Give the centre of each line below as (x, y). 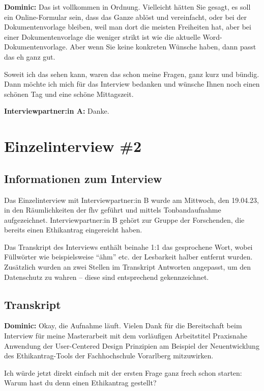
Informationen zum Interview (83, 178)
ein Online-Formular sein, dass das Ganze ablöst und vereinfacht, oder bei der (125, 17)
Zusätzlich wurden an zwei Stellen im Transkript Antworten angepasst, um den (128, 267)
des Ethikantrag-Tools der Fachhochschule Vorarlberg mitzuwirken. (109, 356)
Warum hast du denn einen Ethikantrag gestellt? (80, 383)
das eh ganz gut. (30, 56)
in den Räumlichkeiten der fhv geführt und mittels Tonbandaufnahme (113, 210)
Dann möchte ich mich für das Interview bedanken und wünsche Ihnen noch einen (132, 84)
